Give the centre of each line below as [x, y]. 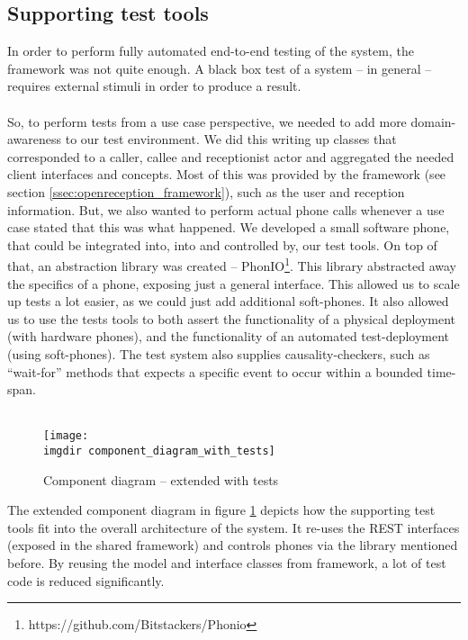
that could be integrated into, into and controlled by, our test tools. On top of [222, 244]
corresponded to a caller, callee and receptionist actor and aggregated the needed [231, 156]
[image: [66, 436]
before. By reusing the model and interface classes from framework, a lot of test [227, 563]
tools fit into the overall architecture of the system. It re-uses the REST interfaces [234, 527]
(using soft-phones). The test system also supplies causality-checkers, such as [219, 353]
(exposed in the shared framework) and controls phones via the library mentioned [233, 545]
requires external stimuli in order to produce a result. [154, 86]
